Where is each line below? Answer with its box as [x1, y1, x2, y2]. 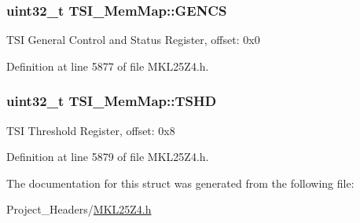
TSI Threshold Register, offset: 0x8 [6, 122, 175, 138]
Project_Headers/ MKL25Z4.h [6, 201, 152, 218]
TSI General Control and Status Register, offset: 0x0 [6, 31, 260, 48]
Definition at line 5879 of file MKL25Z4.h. [6, 148, 209, 165]
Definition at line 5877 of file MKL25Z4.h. [6, 57, 209, 74]
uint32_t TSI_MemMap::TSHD [6, 91, 217, 111]
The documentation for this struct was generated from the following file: [6, 174, 354, 191]
